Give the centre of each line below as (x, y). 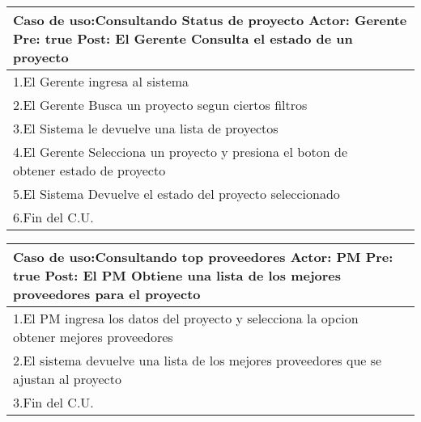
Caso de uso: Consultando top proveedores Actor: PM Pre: (203, 257)
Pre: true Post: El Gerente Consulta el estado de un (183, 38)
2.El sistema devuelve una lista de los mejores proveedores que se (198, 360)
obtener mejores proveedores (93, 337)
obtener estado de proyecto (89, 170)
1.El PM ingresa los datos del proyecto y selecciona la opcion (186, 318)
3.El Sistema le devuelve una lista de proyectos (146, 128)
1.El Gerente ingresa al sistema (101, 81)
